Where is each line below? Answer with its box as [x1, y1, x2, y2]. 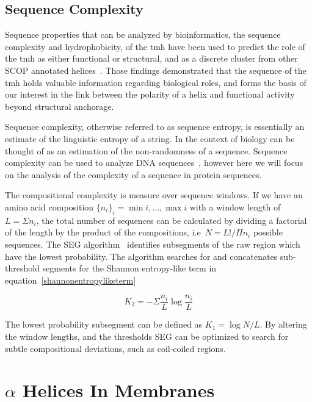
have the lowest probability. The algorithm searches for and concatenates [5, 249, 278, 262]
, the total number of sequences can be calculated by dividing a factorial [36, 214, 307, 226]
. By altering [259, 318, 307, 331]
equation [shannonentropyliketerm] [5, 273, 136, 286]
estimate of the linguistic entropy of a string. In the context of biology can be [5, 132, 295, 145]
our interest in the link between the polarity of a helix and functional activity [5, 88, 295, 101]
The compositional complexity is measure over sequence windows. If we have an [5, 188, 303, 201]
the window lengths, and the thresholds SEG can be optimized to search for [5, 329, 289, 342]
